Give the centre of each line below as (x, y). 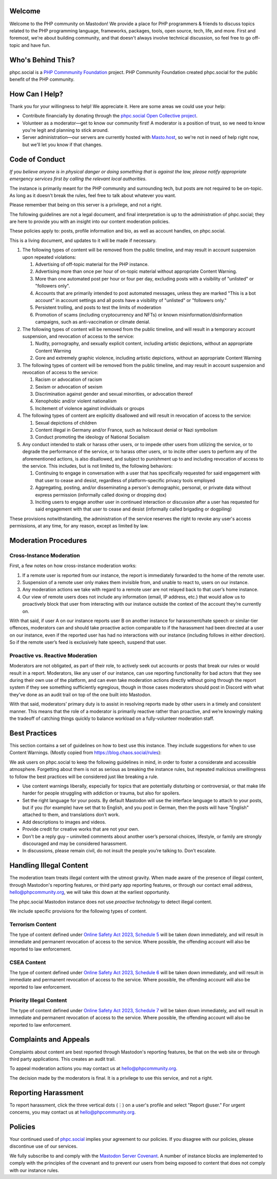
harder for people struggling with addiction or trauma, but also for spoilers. (101, 793)
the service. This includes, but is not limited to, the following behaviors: (97, 466)
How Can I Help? (36, 94)
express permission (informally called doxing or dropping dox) (101, 495)
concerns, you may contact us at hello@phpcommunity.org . (73, 1112)
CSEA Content (28, 962)
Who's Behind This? (42, 60)
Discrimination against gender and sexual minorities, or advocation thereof (114, 394)
